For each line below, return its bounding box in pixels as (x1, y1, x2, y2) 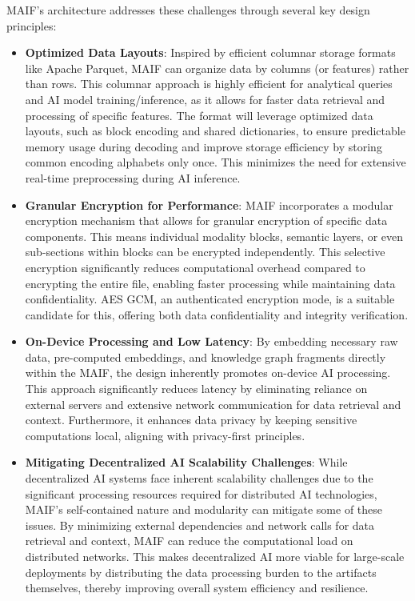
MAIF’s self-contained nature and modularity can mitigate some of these (25, 501, 383, 518)
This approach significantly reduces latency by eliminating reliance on (25, 380, 368, 397)
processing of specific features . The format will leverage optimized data (25, 106, 373, 123)
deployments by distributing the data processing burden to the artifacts (25, 563, 377, 580)
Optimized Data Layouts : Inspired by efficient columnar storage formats (25, 44, 396, 61)
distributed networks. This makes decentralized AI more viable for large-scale (25, 548, 405, 564)
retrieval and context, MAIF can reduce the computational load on (25, 532, 353, 549)
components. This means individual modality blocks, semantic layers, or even (25, 227, 404, 244)
